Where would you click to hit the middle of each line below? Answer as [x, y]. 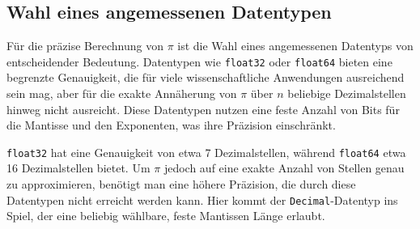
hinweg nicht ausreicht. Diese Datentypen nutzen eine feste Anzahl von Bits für [203, 109]
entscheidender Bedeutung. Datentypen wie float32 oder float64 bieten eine [199, 61]
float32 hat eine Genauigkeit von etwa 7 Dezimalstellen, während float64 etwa [206, 152]
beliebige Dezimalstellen [347, 93]
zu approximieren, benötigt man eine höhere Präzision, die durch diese [181, 184]
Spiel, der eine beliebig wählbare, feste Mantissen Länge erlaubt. [166, 216]
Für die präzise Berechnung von [85, 46]
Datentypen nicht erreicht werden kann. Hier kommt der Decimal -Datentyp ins [202, 199]
